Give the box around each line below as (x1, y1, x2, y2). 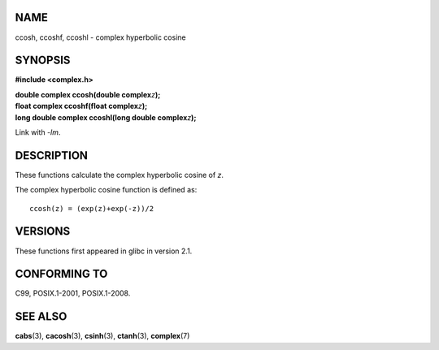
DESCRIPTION (15, 149, 89, 162)
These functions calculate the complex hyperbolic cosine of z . (15, 170, 224, 179)
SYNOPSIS (15, 54, 71, 67)
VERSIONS (15, 224, 71, 239)
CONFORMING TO (15, 267, 108, 281)
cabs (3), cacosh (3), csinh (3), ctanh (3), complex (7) (15, 331, 190, 341)
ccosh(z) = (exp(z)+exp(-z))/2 (29, 204, 154, 213)
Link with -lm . (15, 127, 61, 137)
